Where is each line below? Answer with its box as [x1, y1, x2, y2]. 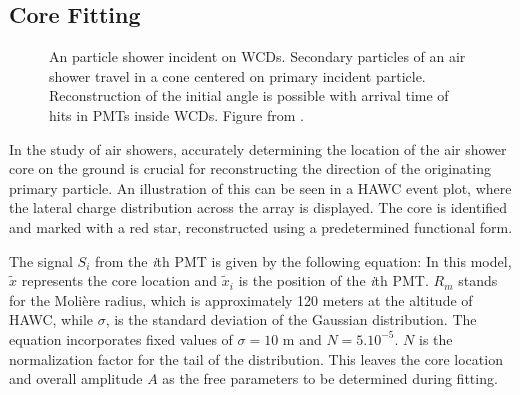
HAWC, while [9, 309, 93, 330]
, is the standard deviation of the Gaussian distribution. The [105, 309, 477, 330]
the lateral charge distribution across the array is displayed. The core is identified [9, 197, 508, 218]
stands [458, 270, 498, 291]
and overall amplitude [9, 368, 143, 389]
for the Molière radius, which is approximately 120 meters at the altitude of [9, 289, 473, 310]
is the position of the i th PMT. [238, 270, 429, 291]
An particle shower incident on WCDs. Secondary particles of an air [49, 46, 466, 67]
